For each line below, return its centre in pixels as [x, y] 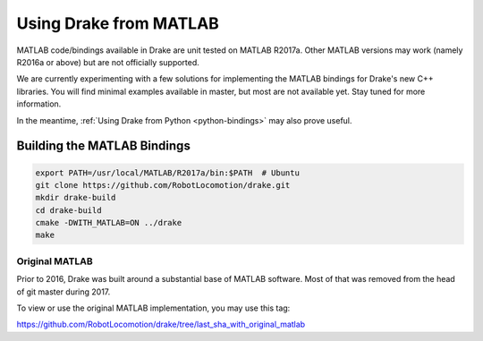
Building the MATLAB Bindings [104, 146]
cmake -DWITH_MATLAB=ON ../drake [109, 223]
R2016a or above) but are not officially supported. [108, 62]
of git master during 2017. [64, 292]
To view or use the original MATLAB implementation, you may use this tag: [153, 308]
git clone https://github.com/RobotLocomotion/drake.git [163, 185]
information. [39, 104]
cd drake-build [68, 210]
